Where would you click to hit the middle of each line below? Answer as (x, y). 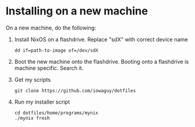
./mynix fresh (32, 118)
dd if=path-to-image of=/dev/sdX (56, 50)
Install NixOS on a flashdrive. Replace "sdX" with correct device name (101, 39)
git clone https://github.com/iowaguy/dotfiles (75, 91)
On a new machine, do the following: (51, 28)
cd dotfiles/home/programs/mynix (56, 113)
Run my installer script (42, 102)
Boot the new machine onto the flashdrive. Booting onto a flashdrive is (101, 61)
